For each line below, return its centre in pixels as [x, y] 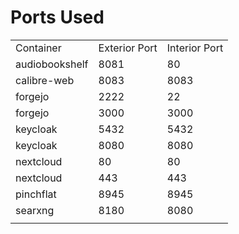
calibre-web [45, 80]
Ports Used [57, 17]
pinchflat [36, 194]
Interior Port [195, 48]
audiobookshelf [52, 64]
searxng [35, 210]
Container [38, 48]
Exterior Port [128, 48]
